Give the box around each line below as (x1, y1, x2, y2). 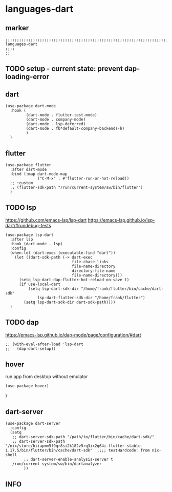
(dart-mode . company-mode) (26, 117, 86, 122)
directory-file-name (71, 268, 116, 273)
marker (5, 24, 29, 32)
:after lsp (10, 237, 33, 242)
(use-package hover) (5, 383, 50, 389)
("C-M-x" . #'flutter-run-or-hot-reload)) (37, 176, 130, 181)
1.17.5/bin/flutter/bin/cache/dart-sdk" (5, 448, 93, 453)
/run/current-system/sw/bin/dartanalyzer (12, 461, 102, 467)
